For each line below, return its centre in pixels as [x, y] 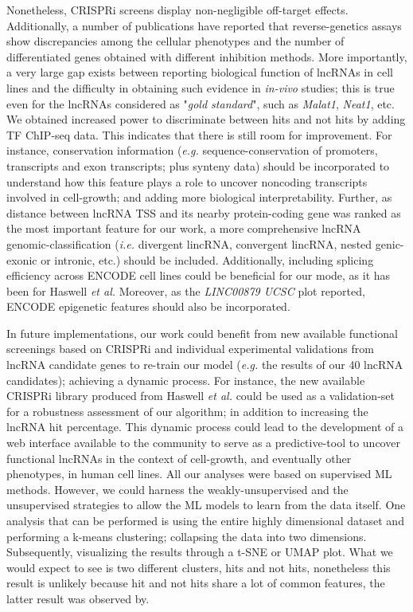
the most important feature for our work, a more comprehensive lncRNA [184, 228]
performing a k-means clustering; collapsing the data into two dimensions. [187, 536]
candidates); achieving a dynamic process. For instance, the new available [186, 380]
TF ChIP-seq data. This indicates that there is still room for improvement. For [199, 134]
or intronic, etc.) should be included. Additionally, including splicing [207, 259]
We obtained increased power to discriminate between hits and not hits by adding [206, 119]
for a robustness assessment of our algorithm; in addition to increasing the [187, 411]
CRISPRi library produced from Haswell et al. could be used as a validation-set [201, 396]
